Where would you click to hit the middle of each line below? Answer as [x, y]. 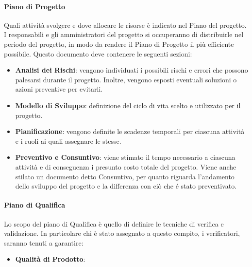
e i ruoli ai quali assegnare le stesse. [68, 141]
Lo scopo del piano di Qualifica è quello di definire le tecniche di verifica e [114, 223]
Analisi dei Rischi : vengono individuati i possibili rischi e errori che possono [132, 70]
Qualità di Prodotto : [50, 259]
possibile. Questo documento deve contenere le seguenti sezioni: [98, 53]
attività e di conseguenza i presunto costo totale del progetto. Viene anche [126, 166]
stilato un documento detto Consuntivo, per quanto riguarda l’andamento [125, 176]
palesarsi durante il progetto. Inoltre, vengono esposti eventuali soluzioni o [126, 79]
